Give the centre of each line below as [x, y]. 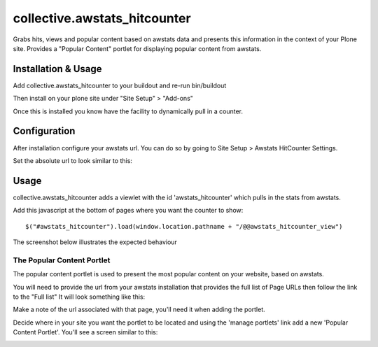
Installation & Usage [57, 69]
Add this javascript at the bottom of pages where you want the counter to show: [128, 211]
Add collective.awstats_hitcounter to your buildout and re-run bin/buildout [120, 85]
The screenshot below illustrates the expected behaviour [95, 242]
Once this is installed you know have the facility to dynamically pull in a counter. [128, 111]
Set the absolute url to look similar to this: [73, 160]
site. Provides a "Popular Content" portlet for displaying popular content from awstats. [137, 48]
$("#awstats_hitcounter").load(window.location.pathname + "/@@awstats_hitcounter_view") [184, 226]
